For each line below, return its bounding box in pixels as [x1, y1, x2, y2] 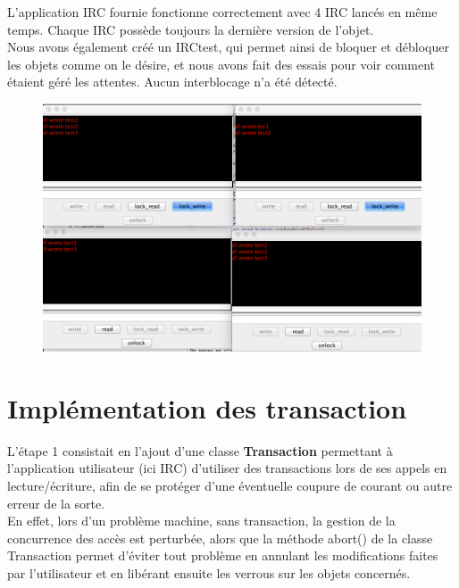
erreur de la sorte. [7, 493, 105, 512]
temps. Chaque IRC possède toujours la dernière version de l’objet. [7, 20, 374, 38]
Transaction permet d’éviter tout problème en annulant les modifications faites [7, 546, 438, 565]
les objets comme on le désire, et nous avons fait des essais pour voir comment [7, 54, 436, 73]
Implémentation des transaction [7, 389, 407, 426]
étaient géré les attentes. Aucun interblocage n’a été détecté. [7, 72, 338, 91]
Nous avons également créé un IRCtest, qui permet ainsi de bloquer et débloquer [7, 37, 449, 56]
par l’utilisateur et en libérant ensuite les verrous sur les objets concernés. [7, 563, 411, 582]
